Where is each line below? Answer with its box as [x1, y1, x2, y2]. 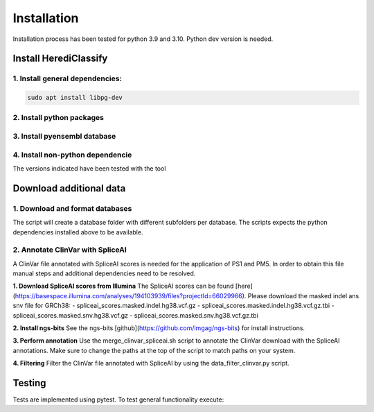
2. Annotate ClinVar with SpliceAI [12, 245, 127, 255]
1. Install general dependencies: [12, 74, 123, 83]
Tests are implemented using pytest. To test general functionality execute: [12, 395, 224, 404]
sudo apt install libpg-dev [27, 94, 123, 102]
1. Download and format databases [12, 203, 132, 213]
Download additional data [12, 182, 126, 194]
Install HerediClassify [12, 53, 108, 65]
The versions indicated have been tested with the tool [12, 164, 166, 173]
